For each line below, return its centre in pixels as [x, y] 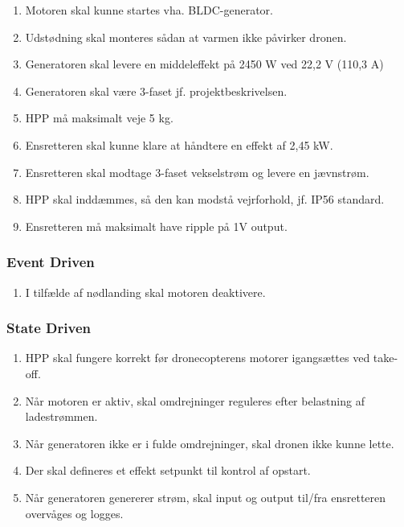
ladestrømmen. [61, 416]
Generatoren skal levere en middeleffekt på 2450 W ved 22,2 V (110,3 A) [204, 64]
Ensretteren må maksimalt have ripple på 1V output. [156, 226]
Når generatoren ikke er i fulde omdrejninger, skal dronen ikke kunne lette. [210, 443]
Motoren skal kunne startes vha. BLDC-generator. [149, 10]
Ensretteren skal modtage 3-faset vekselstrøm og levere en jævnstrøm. [197, 172]
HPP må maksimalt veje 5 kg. [99, 118]
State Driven [49, 328]
